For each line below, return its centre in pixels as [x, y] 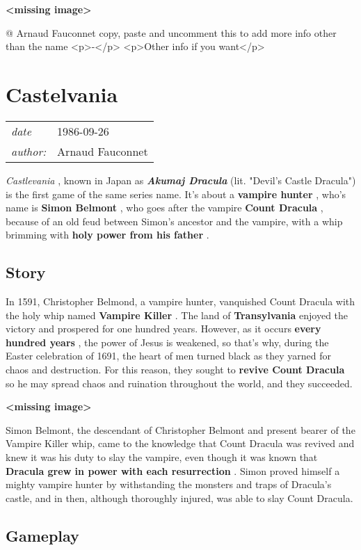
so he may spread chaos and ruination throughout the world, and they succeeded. [179, 383]
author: [29, 151]
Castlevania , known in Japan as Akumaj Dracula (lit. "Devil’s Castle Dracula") [181, 180]
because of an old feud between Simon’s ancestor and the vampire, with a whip [174, 221]
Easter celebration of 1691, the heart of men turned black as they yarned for [169, 356]
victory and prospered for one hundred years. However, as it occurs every [163, 329]
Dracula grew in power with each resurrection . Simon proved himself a [173, 470]
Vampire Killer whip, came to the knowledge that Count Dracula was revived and [180, 443]
